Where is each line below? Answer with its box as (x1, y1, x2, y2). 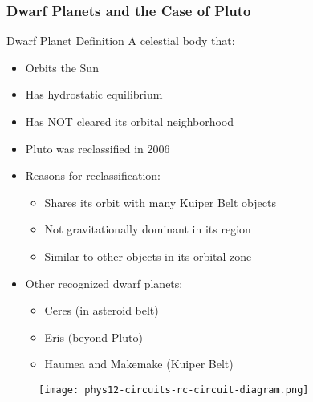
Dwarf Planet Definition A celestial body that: (6, 32, 235, 49)
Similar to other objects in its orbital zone (44, 247, 252, 264)
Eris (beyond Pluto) (44, 328, 143, 345)
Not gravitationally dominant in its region (44, 221, 251, 238)
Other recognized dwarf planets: (25, 274, 183, 291)
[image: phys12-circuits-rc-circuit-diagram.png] (39, 384, 309, 396)
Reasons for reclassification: (25, 167, 161, 184)
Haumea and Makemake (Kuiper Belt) (44, 355, 234, 372)
